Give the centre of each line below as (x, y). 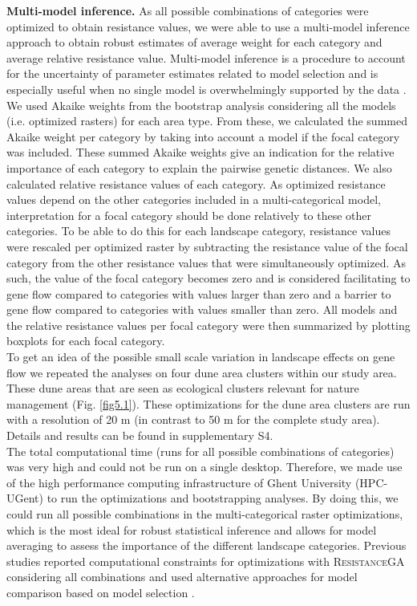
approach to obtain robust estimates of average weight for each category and (194, 42)
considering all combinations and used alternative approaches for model (182, 577)
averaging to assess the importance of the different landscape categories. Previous (206, 545)
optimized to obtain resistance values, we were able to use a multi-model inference (208, 26)
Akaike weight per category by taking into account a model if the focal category (203, 136)
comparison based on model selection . (101, 592)
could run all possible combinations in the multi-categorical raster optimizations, (205, 514)
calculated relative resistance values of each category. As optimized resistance (196, 183)
